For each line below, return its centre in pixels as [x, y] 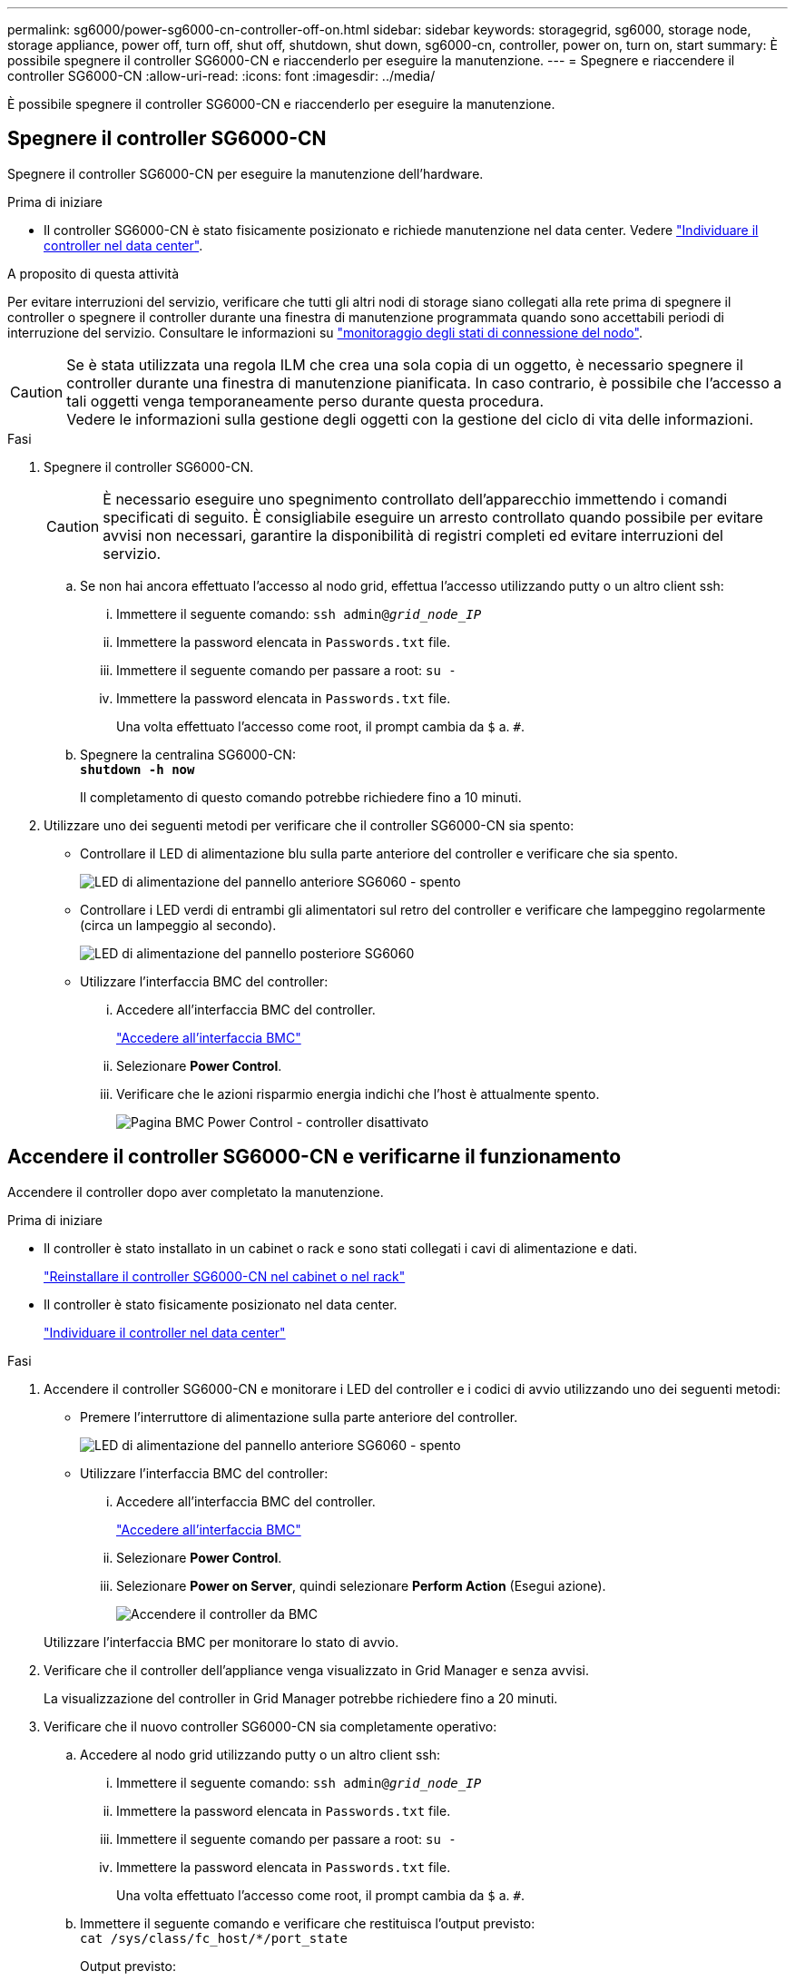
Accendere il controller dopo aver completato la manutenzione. [196, 1192]
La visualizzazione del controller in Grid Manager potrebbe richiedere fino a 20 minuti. [301, 1698]
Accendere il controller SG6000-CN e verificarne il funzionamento [314, 1157]
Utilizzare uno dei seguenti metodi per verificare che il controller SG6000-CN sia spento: [309, 825]
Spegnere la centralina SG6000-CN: [188, 754]
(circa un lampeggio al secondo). [178, 925]
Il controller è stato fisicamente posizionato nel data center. [221, 1304]
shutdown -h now [137, 769]
